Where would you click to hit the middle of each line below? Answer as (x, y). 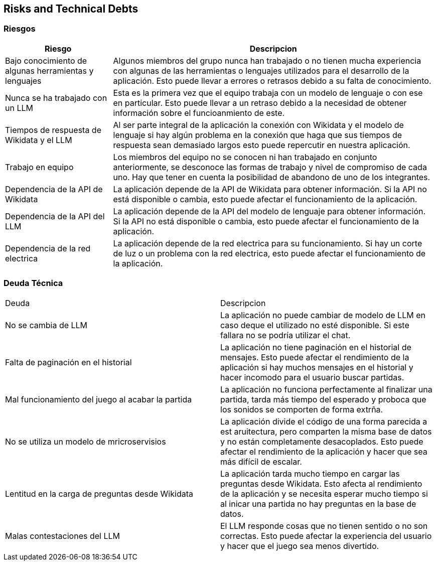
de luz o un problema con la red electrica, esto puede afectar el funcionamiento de (269, 253)
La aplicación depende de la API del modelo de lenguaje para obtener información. (269, 211)
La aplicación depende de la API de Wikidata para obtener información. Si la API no (270, 189)
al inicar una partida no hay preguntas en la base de (318, 504)
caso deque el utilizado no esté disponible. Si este (315, 325)
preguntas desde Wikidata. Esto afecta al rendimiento (321, 483)
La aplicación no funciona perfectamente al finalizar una (326, 389)
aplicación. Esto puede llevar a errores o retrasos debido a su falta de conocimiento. (272, 81)
